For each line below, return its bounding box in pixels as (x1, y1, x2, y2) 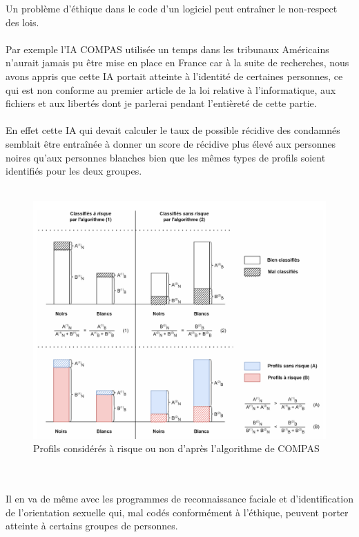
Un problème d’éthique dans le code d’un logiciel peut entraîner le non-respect (6, 1, 338, 15)
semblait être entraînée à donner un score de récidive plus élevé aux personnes (6, 136, 336, 150)
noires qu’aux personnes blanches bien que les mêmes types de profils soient (6, 150, 326, 164)
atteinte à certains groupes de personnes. (6, 518, 178, 533)
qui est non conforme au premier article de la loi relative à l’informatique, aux (6, 82, 336, 97)
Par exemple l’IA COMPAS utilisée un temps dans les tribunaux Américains (6, 41, 329, 56)
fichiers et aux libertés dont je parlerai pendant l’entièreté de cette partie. (6, 96, 317, 110)
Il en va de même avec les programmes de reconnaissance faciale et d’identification (6, 491, 353, 506)
